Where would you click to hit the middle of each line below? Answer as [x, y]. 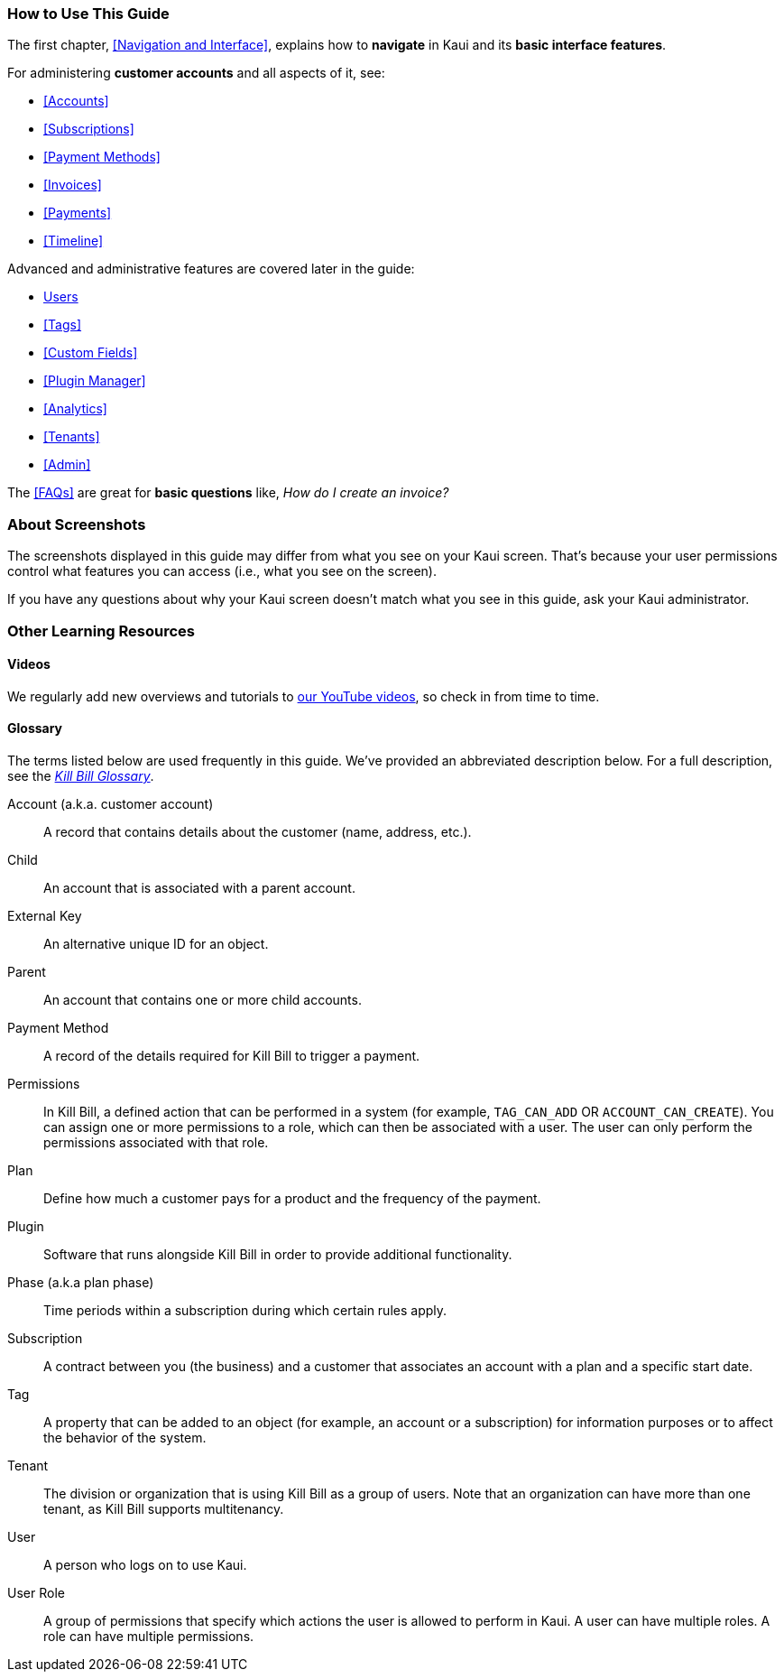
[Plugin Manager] [95, 381]
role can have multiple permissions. [149, 1636]
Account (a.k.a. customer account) [111, 803]
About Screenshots [77, 524]
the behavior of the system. [125, 1437]
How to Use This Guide [88, 14]
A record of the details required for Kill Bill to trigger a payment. [232, 1055]
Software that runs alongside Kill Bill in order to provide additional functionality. [278, 1254]
